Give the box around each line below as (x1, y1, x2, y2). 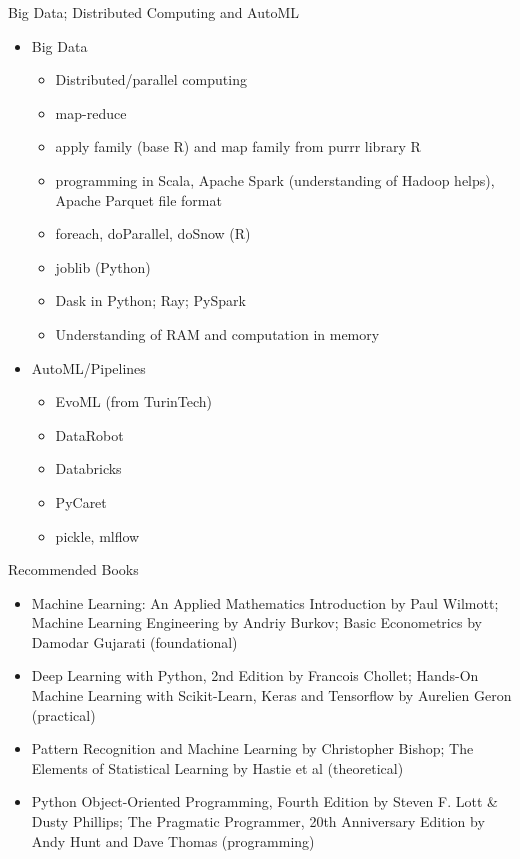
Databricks (55, 458, 122, 479)
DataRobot (55, 424, 124, 445)
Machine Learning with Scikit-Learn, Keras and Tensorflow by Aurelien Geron (31, 685, 512, 706)
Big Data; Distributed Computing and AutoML (8, 2, 300, 22)
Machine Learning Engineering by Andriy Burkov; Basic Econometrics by (31, 612, 482, 633)
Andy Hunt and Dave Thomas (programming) (31, 830, 315, 851)
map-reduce (55, 102, 127, 123)
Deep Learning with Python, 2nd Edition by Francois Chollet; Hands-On (31, 665, 479, 686)
